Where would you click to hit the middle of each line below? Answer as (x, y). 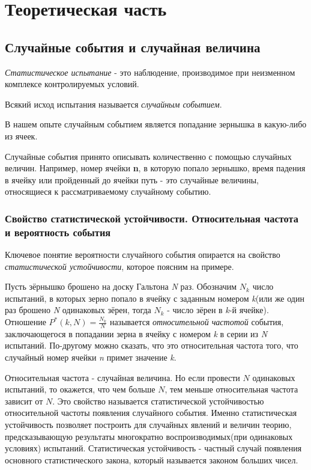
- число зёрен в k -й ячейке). (218, 310)
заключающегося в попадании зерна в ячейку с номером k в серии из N (136, 333)
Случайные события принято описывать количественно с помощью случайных (148, 156)
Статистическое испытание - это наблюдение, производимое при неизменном (150, 72)
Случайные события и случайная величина (133, 47)
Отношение (26, 322)
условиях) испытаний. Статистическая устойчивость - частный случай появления (153, 448)
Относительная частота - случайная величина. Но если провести (122, 377)
